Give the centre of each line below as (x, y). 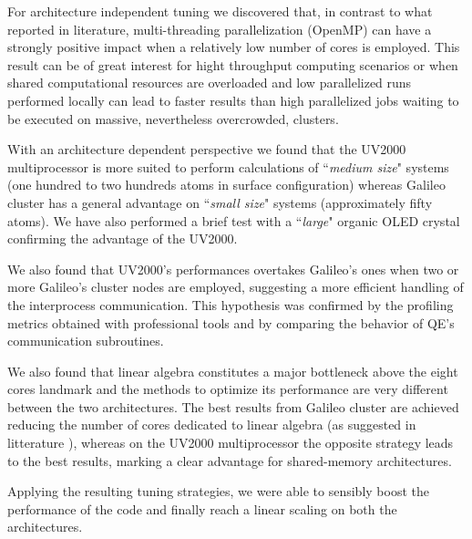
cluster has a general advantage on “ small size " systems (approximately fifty (220, 202)
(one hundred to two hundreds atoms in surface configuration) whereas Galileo (226, 185)
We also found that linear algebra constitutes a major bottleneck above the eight (233, 371)
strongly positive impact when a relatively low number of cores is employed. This (234, 47)
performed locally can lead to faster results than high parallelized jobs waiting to (233, 100)
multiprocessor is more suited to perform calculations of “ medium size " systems (228, 166)
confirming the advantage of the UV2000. (123, 238)
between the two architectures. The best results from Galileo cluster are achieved (233, 406)
